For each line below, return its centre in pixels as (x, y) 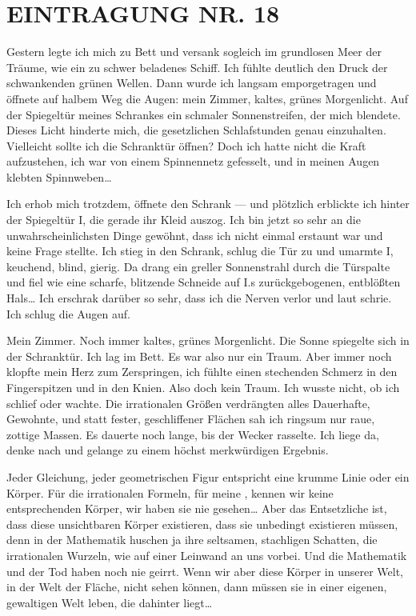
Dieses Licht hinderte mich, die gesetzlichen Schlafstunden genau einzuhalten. (196, 130)
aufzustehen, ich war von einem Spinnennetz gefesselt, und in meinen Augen (193, 161)
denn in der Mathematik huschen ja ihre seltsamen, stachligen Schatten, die (192, 540)
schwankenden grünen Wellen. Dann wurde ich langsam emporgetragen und (192, 83)
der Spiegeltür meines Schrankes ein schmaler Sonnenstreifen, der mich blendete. (204, 114)
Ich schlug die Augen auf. (68, 313)
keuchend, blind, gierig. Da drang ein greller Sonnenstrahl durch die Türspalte (198, 266)
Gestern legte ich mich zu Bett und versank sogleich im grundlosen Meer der (194, 52)
